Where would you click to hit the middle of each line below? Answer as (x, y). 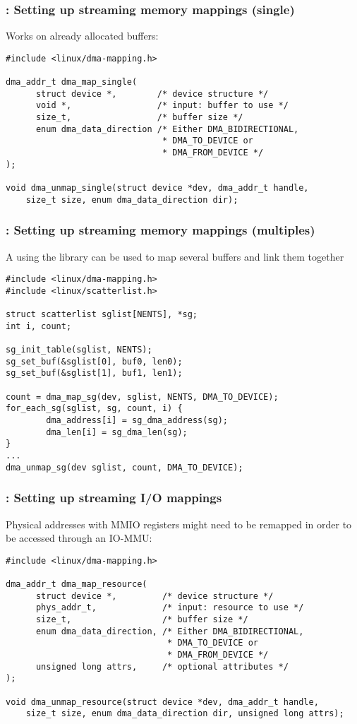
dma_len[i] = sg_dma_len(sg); (117, 432)
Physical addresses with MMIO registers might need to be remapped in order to (179, 524)
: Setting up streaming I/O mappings (114, 498)
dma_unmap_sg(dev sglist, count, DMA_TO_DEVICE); (125, 467)
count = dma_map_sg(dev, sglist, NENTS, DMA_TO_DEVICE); (142, 397)
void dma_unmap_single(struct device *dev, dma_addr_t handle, (157, 188)
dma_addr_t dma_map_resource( (77, 584)
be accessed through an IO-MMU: (79, 538)
